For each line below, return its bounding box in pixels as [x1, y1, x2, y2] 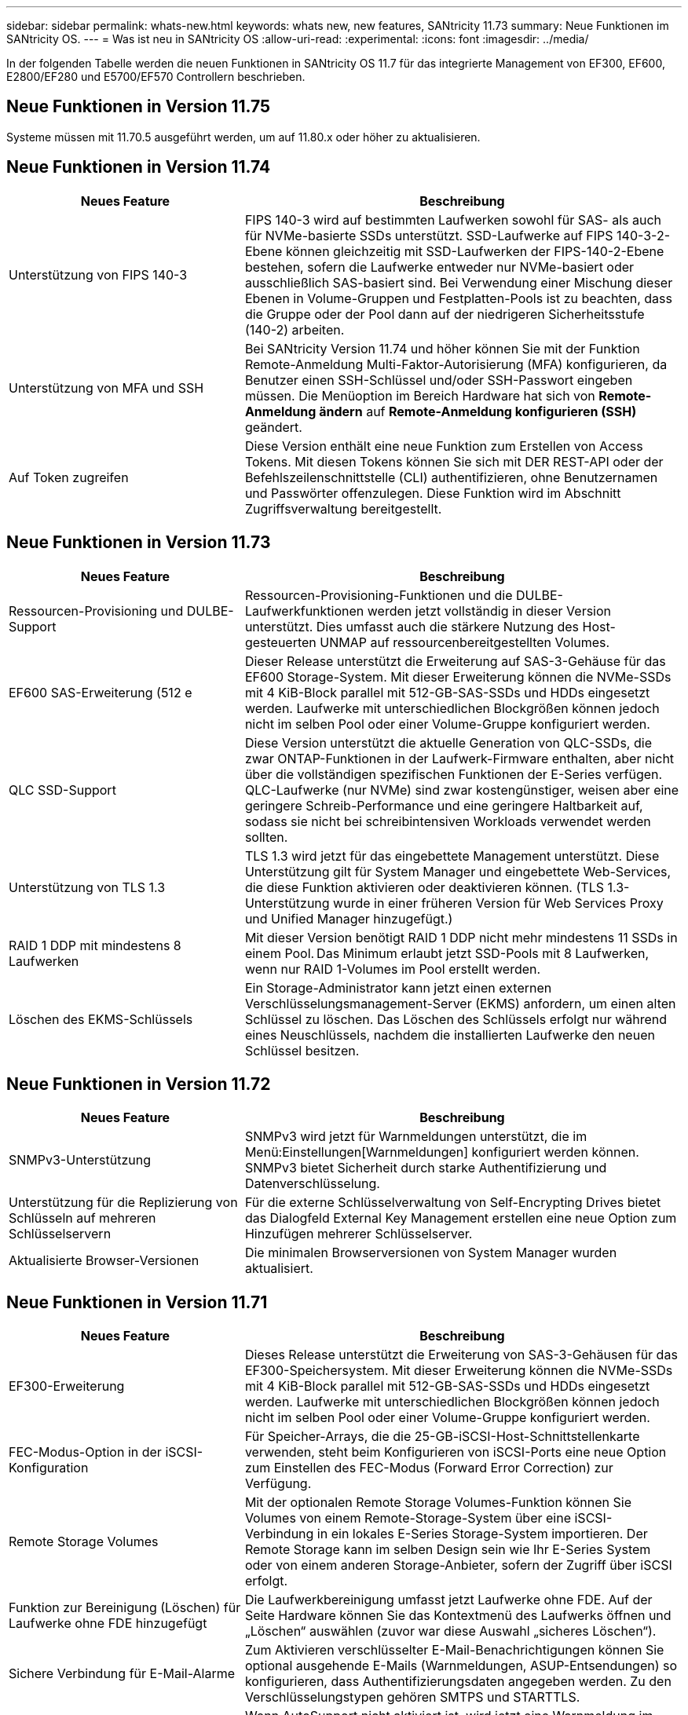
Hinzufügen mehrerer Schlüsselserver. [244, 1226, 473, 1242]
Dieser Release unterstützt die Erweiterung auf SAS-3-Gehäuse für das [244, 653, 666, 669]
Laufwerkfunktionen [244, 602, 364, 619]
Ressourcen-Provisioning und [9, 602, 184, 619]
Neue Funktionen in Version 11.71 [6, 1292, 268, 1312]
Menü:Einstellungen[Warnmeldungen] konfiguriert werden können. [244, 1144, 639, 1161]
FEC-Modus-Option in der [9, 1444, 162, 1461]
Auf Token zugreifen [9, 469, 129, 485]
